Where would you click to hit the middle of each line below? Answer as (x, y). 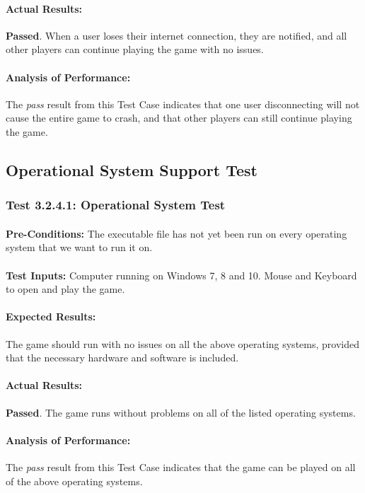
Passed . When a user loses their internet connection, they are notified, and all (176, 35)
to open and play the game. (65, 289)
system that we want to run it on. (79, 247)
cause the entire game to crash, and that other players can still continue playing (179, 118)
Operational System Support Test (132, 169)
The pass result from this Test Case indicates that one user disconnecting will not (183, 104)
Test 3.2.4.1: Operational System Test (116, 205)
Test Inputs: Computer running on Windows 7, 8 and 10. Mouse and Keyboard (181, 275)
